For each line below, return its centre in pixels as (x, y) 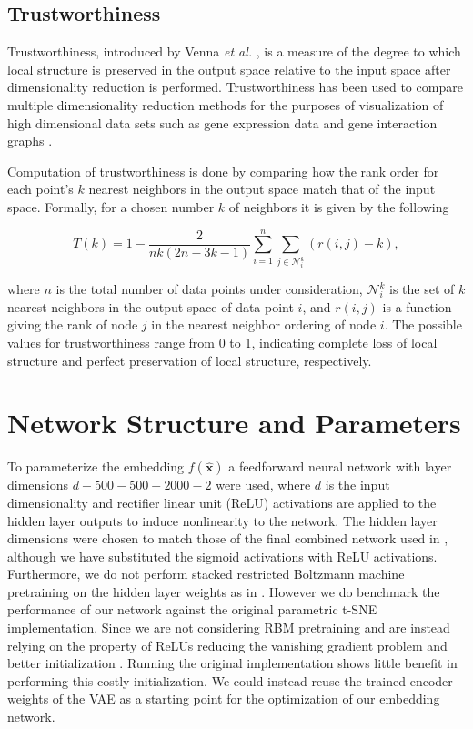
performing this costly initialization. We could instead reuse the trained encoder (230, 680)
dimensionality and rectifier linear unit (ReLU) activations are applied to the (222, 502)
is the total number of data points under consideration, (209, 289)
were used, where (263, 485)
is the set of (422, 289)
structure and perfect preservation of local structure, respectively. (190, 360)
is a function (417, 306)
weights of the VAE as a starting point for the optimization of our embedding (224, 699)
